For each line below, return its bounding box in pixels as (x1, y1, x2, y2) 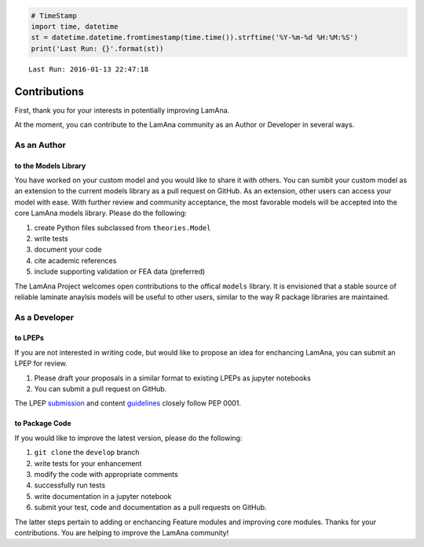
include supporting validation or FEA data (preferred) (34, 267, 206, 277)
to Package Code (14, 419, 72, 428)
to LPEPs (14, 333, 45, 343)
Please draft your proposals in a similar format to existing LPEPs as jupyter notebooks (34, 373, 312, 383)
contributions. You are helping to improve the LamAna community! (14, 527, 229, 538)
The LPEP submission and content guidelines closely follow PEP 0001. (14, 398, 242, 408)
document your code (34, 244, 102, 255)
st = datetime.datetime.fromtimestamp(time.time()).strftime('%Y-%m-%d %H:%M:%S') (31, 33, 359, 42)
